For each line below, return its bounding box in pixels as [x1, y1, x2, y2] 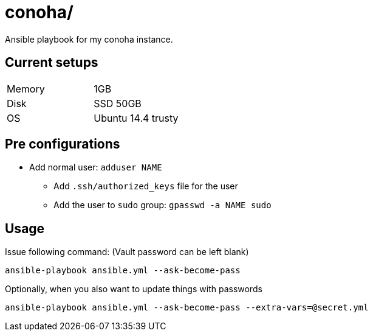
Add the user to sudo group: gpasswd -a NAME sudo [53, 200, 272, 211]
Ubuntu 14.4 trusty [94, 111, 179, 124]
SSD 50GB [94, 97, 142, 110]
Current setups [5, 55, 98, 71]
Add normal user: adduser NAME [29, 162, 162, 173]
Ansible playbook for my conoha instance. [5, 33, 173, 44]
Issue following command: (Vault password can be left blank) [5, 247, 249, 257]
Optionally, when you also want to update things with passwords [5, 284, 262, 295]
